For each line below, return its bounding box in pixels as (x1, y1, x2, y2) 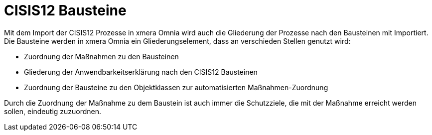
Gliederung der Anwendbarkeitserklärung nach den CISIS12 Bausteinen (24, 67, 258, 76)
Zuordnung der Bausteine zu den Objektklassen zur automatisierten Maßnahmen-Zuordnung (24, 83, 328, 92)
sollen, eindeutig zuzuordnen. (4, 107, 102, 116)
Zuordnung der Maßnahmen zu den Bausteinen (24, 52, 179, 61)
